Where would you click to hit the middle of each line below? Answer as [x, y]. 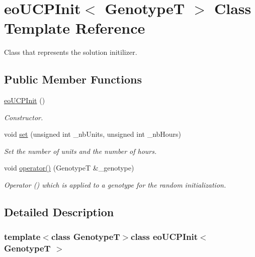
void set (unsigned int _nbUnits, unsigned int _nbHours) [93, 134]
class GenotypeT [86, 237]
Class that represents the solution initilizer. [71, 52]
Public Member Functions [73, 79]
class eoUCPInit [164, 237]
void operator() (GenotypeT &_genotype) [69, 168]
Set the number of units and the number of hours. [80, 151]
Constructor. [24, 117]
